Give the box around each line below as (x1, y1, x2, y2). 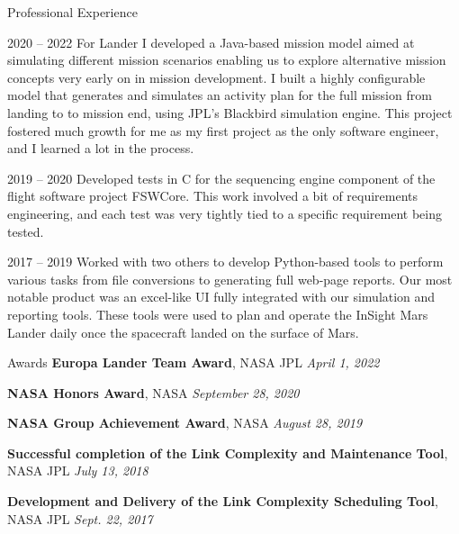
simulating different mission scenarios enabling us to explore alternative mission (7, 50, 446, 69)
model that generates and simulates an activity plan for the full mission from (7, 86, 432, 104)
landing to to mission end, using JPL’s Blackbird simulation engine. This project (7, 103, 453, 122)
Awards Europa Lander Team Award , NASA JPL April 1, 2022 (7, 353, 380, 372)
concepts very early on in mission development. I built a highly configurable (7, 68, 426, 86)
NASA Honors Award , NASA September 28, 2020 (7, 383, 300, 402)
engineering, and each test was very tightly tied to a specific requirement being (7, 204, 442, 222)
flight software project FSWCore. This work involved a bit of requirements (7, 186, 418, 205)
